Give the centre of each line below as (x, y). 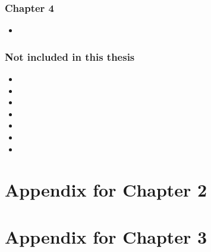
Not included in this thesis (70, 56)
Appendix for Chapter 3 (106, 236)
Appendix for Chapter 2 (106, 190)
